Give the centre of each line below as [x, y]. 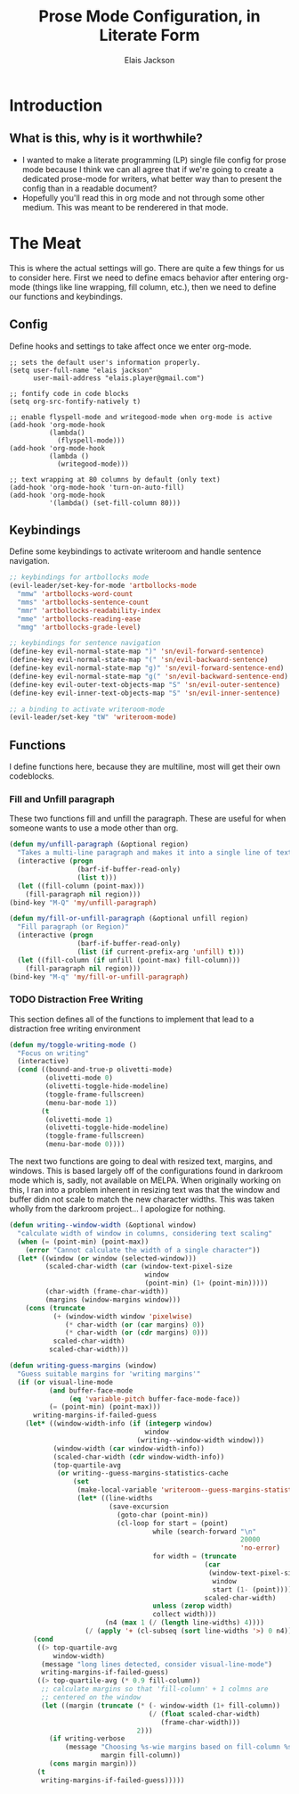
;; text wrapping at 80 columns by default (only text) [115, 479]
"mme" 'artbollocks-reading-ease [79, 619]
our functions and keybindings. [66, 296]
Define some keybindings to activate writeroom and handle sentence [135, 551]
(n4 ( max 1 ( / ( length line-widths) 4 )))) [185, 1623]
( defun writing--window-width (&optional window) [103, 1225]
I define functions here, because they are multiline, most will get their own [145, 767]
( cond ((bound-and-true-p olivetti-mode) [95, 1070]
